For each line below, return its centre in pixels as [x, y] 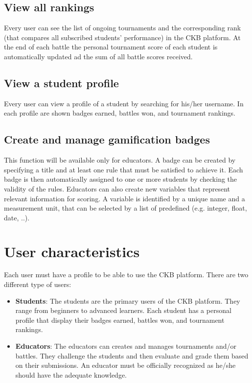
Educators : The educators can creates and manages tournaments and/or [126, 346]
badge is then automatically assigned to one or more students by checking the [121, 179]
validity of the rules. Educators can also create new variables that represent [117, 188]
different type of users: [38, 284]
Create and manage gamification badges [107, 139]
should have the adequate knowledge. [71, 374]
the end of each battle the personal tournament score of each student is [111, 47]
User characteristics [72, 251]
